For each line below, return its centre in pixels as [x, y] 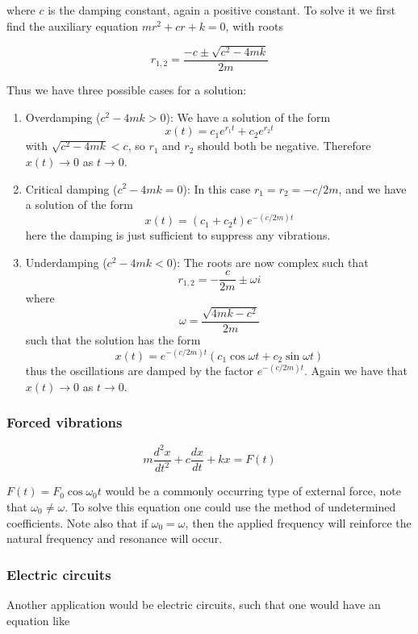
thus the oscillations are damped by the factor [140, 371]
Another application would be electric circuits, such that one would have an [194, 604]
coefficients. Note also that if [77, 522]
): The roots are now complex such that [270, 262]
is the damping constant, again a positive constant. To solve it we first [222, 10]
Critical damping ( [71, 188]
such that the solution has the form [113, 339]
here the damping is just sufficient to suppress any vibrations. [178, 235]
